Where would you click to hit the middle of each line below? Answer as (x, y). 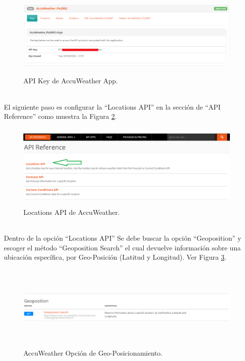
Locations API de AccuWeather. (72, 212)
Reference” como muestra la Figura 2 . (60, 116)
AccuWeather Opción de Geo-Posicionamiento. (93, 353)
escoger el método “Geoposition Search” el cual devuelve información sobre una (122, 247)
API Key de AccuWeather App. (71, 81)
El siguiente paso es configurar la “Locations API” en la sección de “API (112, 106)
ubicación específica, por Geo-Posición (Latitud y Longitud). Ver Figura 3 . (115, 257)
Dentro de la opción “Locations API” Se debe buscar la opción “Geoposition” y (123, 238)
